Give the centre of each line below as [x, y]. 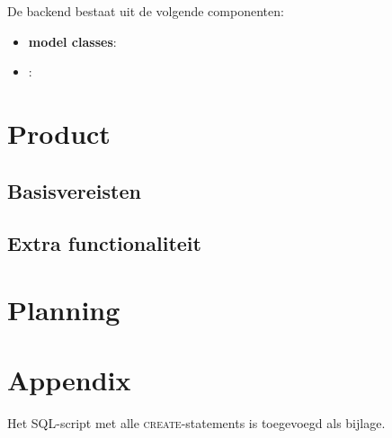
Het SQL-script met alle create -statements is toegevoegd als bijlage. [196, 423]
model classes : [72, 41]
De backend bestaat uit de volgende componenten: [146, 11]
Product [59, 133]
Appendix [69, 380]
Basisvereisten [74, 190]
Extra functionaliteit [104, 243]
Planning [64, 309]
